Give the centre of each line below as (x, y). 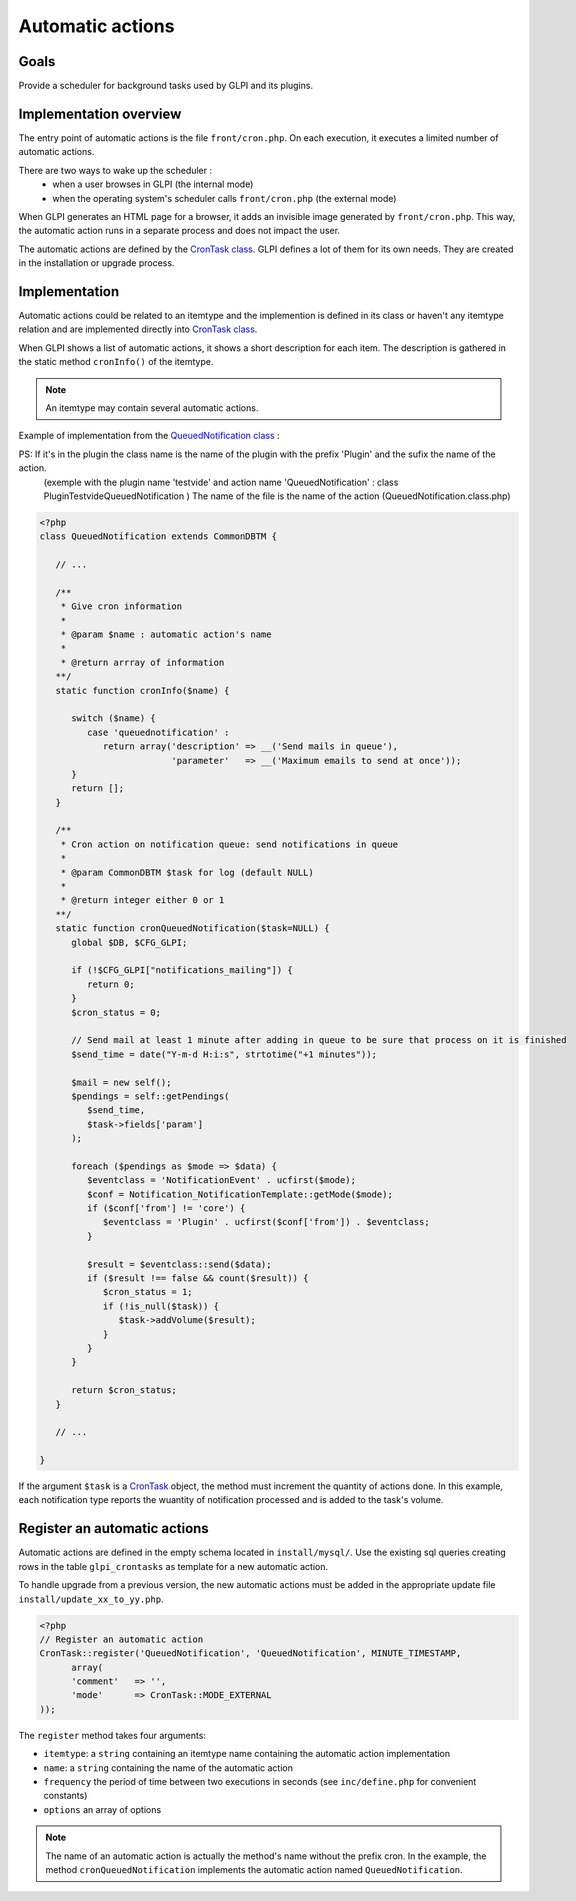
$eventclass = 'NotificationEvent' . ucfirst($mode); (221, 1180)
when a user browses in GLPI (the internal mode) (153, 184)
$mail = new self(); (121, 1082)
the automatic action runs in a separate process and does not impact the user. (179, 231)
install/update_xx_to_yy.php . (91, 1599)
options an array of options (102, 1809)
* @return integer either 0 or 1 (142, 900)
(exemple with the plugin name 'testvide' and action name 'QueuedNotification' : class (221, 482)
